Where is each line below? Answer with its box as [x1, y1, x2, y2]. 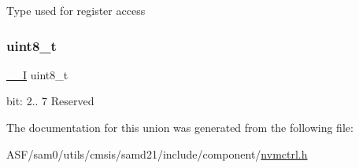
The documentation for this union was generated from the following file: [6, 119, 353, 135]
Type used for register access [6, 2, 146, 18]
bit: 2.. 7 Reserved [6, 93, 94, 109]
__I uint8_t [6, 66, 68, 82]
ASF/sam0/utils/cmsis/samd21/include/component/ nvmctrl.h [6, 145, 308, 162]
